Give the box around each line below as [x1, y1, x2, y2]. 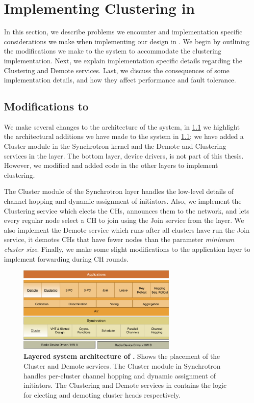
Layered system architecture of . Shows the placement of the [24, 351, 220, 361]
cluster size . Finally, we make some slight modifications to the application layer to [4, 244, 251, 254]
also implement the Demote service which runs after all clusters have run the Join [4, 224, 250, 235]
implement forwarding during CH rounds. [4, 253, 128, 264]
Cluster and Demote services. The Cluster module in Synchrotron [24, 360, 221, 371]
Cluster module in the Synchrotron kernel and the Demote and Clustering [4, 141, 227, 151]
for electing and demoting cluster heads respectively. [24, 389, 181, 400]
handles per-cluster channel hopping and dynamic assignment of [24, 370, 216, 380]
